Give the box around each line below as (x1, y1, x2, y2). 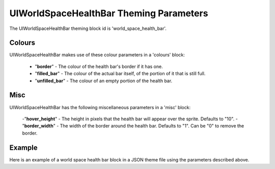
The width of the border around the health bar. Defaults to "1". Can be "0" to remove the (60, 123, 244, 129)
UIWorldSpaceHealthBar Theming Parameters (9, 8, 208, 19)
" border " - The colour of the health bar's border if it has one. (35, 63, 163, 70)
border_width (24, 123, 53, 129)
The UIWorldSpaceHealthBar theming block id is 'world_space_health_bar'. (9, 25, 167, 31)
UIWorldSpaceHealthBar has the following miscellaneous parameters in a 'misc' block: (9, 104, 191, 110)
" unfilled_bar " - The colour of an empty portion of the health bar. (35, 78, 173, 84)
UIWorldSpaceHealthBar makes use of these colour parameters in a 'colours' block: (9, 52, 185, 58)
